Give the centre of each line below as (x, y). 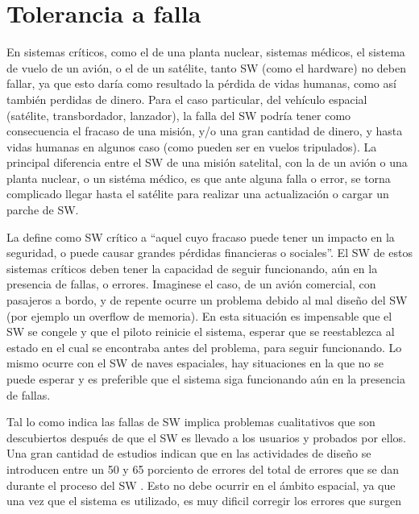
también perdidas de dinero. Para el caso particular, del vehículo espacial (187, 99)
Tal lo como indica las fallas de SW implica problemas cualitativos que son (191, 422)
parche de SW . (43, 210)
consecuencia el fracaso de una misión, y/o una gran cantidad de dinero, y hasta (205, 131)
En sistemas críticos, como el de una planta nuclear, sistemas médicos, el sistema (206, 52)
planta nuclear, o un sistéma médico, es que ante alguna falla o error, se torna (199, 178)
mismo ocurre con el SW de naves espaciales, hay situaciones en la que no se (195, 363)
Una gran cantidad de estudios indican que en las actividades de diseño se (189, 453)
